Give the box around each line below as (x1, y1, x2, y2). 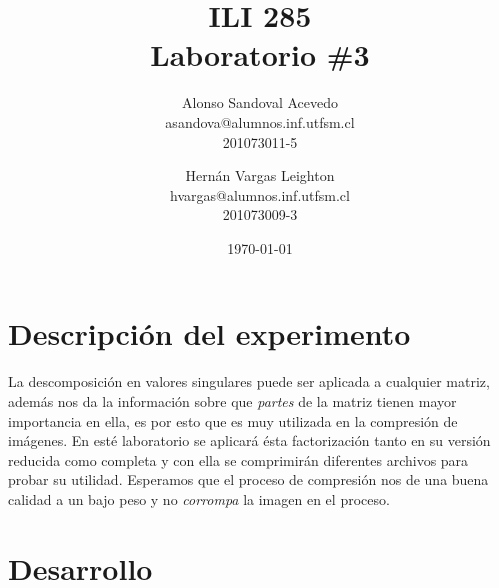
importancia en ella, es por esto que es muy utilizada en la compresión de (8, 410, 458, 431)
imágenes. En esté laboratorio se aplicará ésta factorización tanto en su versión (8, 430, 491, 451)
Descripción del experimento (8, 313, 411, 354)
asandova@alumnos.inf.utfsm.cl (165, 111, 355, 132)
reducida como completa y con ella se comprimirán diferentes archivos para (8, 449, 469, 470)
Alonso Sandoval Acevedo (181, 92, 338, 113)
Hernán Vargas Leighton (185, 165, 335, 186)
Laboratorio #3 (150, 34, 370, 75)
